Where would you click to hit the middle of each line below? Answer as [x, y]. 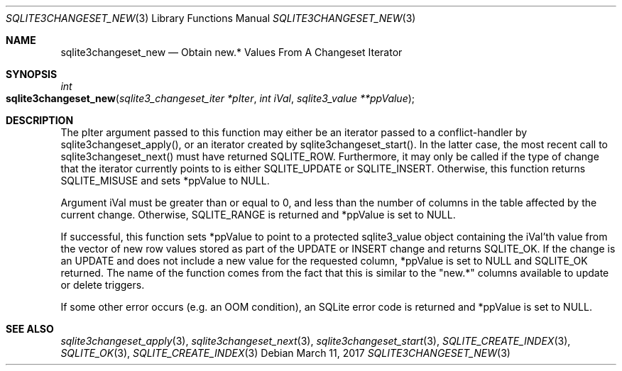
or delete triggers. [103, 285]
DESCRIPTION [40, 120]
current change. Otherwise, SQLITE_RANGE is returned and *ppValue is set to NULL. [258, 215]
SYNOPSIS [32, 74]
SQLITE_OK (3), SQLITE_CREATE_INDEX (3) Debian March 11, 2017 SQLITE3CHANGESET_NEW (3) [285, 353]
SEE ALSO [30, 329]
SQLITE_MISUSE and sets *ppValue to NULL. [165, 181]
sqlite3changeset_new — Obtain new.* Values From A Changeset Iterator [231, 52]
